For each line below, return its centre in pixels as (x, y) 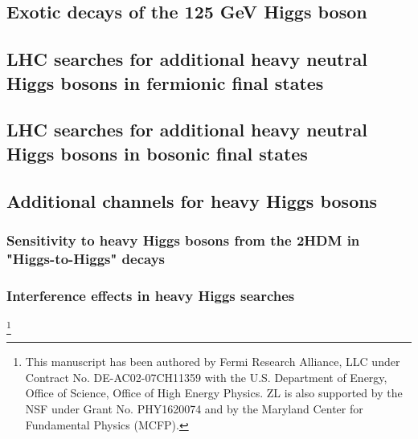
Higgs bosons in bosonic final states (157, 153)
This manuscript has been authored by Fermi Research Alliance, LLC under (213, 362)
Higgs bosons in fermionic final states (165, 82)
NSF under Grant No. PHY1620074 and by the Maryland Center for (194, 409)
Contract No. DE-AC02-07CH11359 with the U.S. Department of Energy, (206, 377)
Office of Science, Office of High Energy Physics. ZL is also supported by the (214, 393)
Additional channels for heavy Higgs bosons (192, 200)
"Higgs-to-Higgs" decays (86, 258)
